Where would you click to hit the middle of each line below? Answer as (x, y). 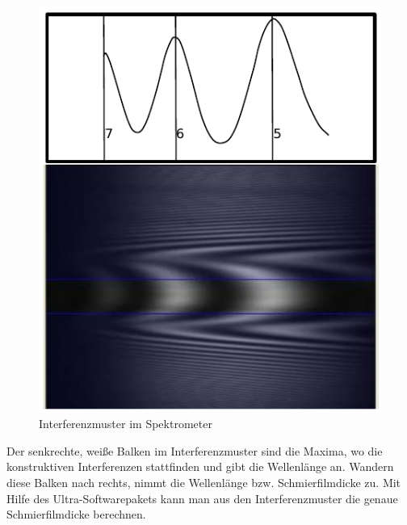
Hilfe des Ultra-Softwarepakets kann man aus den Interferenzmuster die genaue (202, 498)
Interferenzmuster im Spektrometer (126, 424)
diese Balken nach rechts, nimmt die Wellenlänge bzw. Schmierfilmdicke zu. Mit (204, 482)
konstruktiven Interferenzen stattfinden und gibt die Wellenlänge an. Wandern (200, 466)
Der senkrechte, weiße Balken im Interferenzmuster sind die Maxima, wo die (195, 450)
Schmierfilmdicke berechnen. (76, 514)
